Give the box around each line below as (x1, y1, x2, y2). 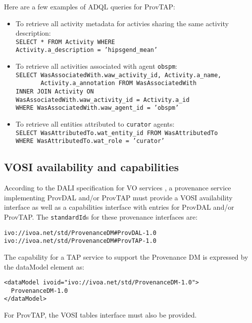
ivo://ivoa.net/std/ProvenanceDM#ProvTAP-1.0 (4, 237, 156, 245)
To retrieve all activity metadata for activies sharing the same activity (15, 18, 229, 28)
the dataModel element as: (4, 261, 85, 272)
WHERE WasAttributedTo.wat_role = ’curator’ (15, 138, 165, 145)
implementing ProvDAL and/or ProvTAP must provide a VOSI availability (4, 192, 233, 202)
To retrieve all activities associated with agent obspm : (15, 61, 177, 71)
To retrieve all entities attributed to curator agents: (15, 119, 175, 129)
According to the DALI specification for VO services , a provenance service (4, 183, 231, 193)
